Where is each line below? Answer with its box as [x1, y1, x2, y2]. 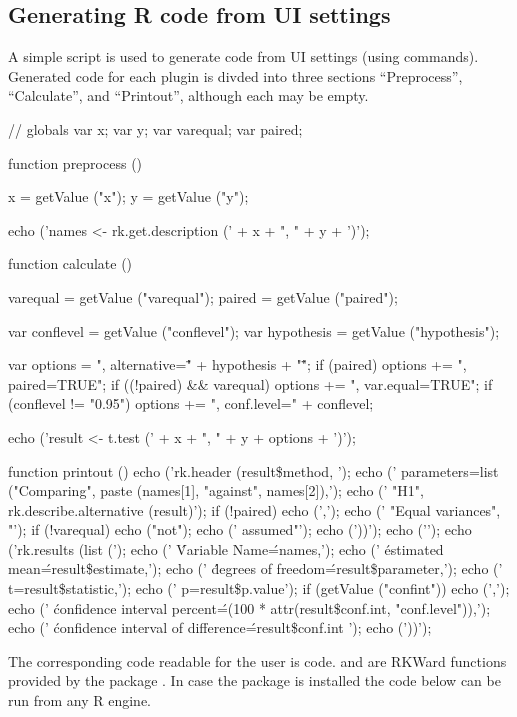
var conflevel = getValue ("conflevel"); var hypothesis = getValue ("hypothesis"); [8, 320, 500, 341]
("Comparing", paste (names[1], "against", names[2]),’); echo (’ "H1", [8, 480, 424, 501]
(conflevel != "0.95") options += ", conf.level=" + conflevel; [8, 393, 374, 414]
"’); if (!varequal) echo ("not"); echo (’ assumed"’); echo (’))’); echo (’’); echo [8, 519, 472, 540]
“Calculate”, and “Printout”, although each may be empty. [8, 85, 369, 106]
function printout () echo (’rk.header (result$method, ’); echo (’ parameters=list [8, 460, 499, 481]
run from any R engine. [8, 690, 152, 711]
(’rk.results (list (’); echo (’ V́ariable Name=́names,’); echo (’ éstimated [8, 538, 444, 559]
